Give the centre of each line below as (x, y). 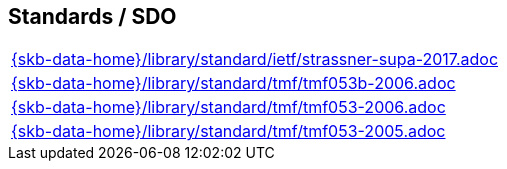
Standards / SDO (92, 16)
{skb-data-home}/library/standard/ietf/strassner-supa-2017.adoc (255, 59)
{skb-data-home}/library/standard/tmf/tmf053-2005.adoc (228, 131)
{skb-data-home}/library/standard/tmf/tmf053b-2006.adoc (233, 83)
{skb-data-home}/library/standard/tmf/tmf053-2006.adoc (228, 107)
